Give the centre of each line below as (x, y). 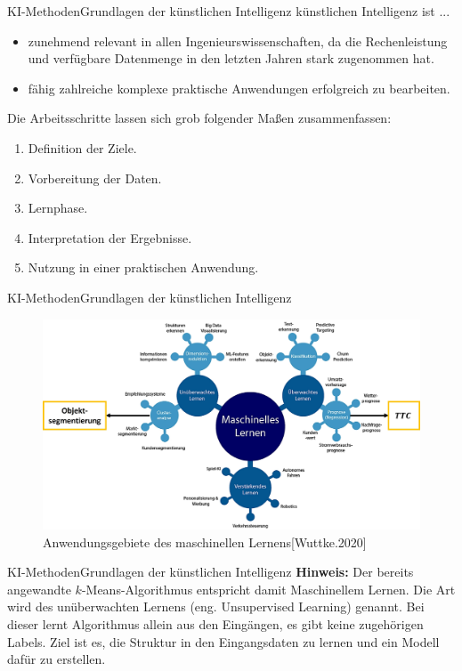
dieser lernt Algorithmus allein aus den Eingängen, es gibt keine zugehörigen (215, 623)
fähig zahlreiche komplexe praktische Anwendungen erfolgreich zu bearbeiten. (239, 88)
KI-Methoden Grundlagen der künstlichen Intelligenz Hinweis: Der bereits (211, 572)
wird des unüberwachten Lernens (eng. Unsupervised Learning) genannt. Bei (216, 606)
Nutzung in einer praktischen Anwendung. (143, 267)
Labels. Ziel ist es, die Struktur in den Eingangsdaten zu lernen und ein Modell (223, 641)
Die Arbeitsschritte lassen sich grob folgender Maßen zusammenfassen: (199, 118)
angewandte (39, 589)
